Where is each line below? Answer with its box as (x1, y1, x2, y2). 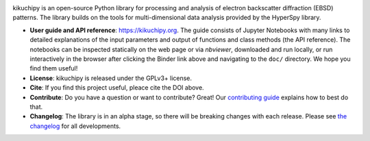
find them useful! (29, 64, 78, 73)
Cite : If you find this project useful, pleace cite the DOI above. (29, 84, 205, 92)
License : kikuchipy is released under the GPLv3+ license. (29, 74, 192, 82)
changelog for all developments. (29, 122, 121, 130)
